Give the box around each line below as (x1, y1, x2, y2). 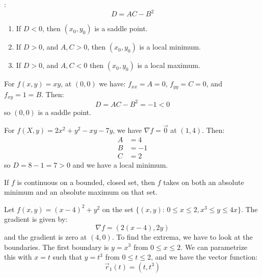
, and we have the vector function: (150, 251, 257, 262)
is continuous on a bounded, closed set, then (17, 176, 155, 187)
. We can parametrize (180, 241, 248, 252)
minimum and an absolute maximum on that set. (4, 187, 158, 197)
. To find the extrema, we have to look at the (112, 231, 253, 242)
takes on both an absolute (163, 176, 244, 187)
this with (4, 251, 32, 262)
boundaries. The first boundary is (4, 241, 109, 252)
